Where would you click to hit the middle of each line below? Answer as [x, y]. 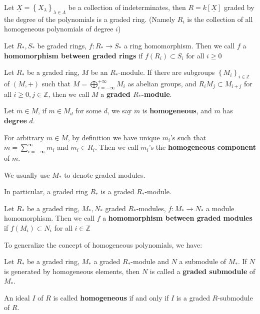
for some [88, 111]
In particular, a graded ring [46, 191]
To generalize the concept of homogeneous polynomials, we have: [103, 244]
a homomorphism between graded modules [177, 218]
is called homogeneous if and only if [111, 297]
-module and [150, 261]
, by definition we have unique [114, 137]
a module [220, 208]
